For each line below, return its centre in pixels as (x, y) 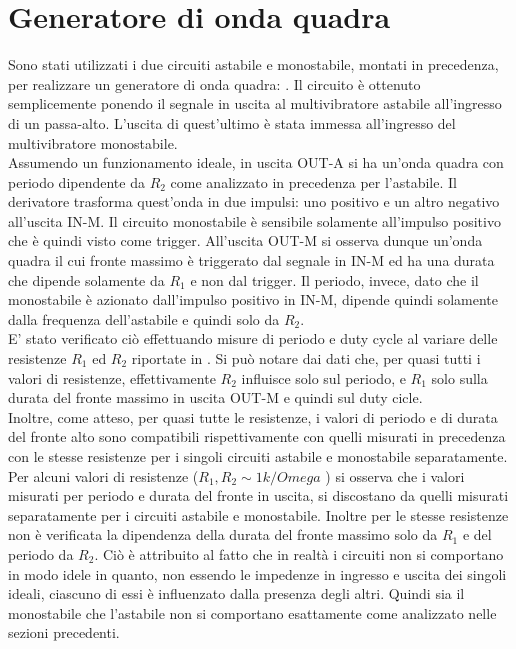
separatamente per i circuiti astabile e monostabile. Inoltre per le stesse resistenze (258, 514)
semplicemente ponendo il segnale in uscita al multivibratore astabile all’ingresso (255, 103)
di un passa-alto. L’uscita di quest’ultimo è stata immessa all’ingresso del (232, 122)
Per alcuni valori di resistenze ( (103, 475)
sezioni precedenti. (64, 632)
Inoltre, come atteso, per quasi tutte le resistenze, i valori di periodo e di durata (253, 416)
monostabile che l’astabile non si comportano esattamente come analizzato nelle (252, 612)
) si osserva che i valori (395, 475)
